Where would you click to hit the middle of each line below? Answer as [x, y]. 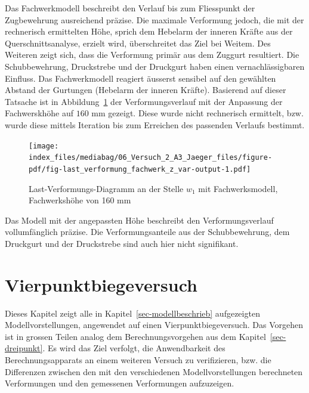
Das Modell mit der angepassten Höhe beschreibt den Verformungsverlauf [139, 220]
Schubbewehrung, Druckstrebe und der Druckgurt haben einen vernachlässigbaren [155, 66]
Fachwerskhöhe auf [39, 113]
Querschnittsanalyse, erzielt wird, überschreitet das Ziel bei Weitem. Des [138, 43]
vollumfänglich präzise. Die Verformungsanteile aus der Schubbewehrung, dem [147, 232]
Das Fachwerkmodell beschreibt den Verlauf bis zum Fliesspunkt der [130, 8]
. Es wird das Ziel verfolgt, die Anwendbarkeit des [134, 348]
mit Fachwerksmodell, [238, 188]
